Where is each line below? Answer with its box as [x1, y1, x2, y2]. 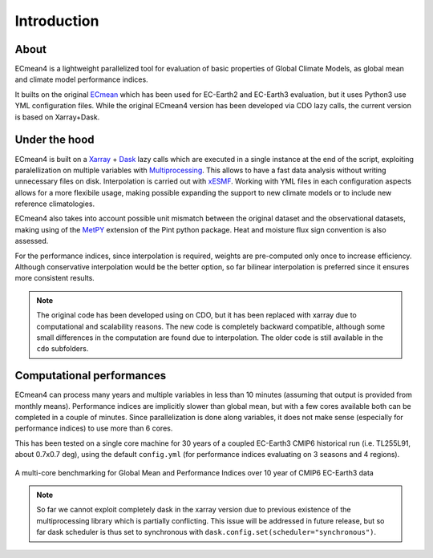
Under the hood [14, 133, 95, 147]
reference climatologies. [14, 199, 95, 208]
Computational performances [14, 369, 167, 382]
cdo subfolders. [36, 344, 89, 354]
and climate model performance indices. [14, 75, 148, 84]
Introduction [14, 12, 99, 30]
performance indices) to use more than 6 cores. [14, 423, 173, 433]
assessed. [14, 237, 49, 246]
